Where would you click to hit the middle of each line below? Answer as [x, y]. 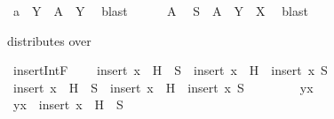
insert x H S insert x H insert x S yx [163, 87]
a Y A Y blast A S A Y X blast [160, 11]
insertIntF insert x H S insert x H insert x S [170, 70]
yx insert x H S [68, 104]
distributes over [49, 40]
